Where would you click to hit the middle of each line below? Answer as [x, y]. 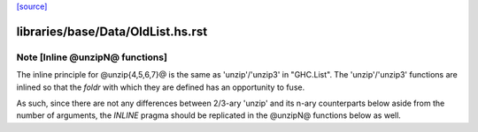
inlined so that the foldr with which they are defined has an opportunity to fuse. [161, 87]
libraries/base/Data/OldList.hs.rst [112, 31]
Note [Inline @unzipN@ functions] [92, 57]
